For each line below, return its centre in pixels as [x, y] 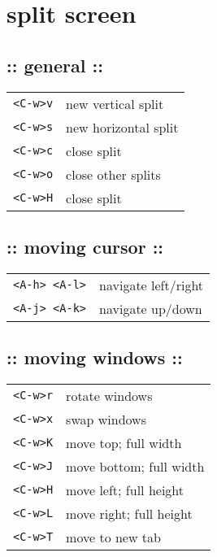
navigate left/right [152, 285]
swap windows [106, 419]
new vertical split [115, 103]
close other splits [113, 174]
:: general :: [55, 65]
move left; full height [125, 490]
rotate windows [109, 395]
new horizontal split [122, 127]
